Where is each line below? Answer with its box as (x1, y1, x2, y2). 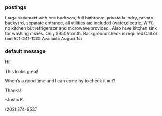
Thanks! (5, 87, 21, 93)
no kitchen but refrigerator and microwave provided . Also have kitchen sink (5, 25, 157, 31)
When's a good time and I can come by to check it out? (5, 77, 116, 84)
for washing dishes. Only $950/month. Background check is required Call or (5, 31, 158, 37)
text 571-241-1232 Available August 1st (5, 36, 82, 41)
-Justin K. (5, 97, 25, 102)
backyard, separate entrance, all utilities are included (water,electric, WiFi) (5, 20, 154, 26)
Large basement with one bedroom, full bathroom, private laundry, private (5, 15, 153, 21)
